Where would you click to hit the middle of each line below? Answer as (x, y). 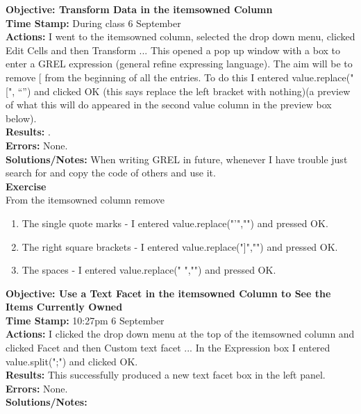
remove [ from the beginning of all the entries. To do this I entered (147, 77)
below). (21, 118)
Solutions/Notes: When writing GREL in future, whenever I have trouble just (177, 159)
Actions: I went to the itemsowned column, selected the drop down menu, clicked (180, 36)
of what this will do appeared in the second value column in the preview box (169, 105)
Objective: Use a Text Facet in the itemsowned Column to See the (168, 293)
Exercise (26, 186)
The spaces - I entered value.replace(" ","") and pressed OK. (149, 270)
